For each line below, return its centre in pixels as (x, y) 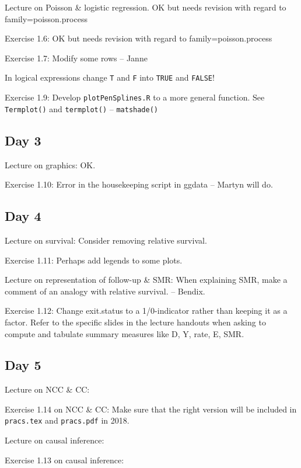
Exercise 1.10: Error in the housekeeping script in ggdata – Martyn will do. (139, 184)
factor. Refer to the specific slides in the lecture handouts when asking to (135, 322)
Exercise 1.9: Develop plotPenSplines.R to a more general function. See (135, 97)
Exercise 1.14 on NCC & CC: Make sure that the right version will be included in (151, 409)
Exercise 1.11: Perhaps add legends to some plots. (94, 260)
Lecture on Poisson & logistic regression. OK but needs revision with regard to (146, 7)
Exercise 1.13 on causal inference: (64, 460)
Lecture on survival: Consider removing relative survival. (106, 240)
